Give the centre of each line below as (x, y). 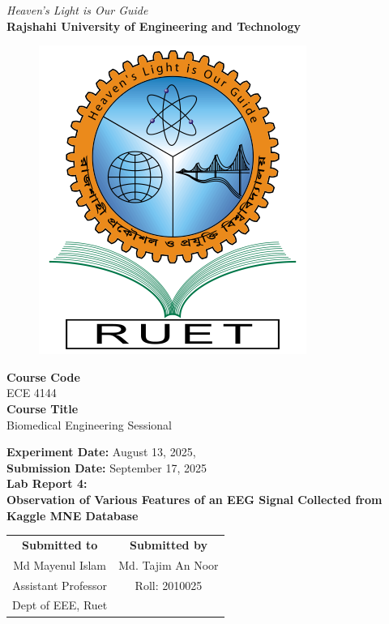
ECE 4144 (32, 393)
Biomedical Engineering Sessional (89, 424)
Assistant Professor (60, 585)
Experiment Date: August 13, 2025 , (101, 452)
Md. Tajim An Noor (169, 564)
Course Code (43, 376)
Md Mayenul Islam (60, 564)
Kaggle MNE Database (73, 515)
